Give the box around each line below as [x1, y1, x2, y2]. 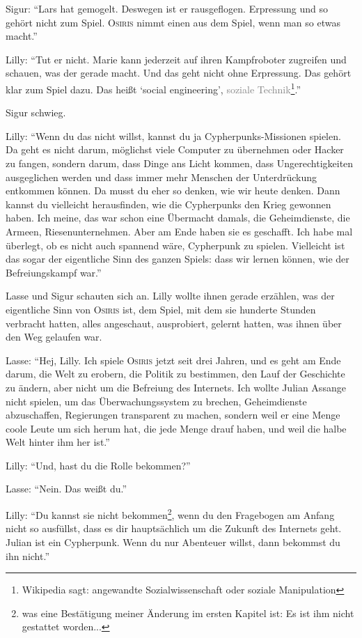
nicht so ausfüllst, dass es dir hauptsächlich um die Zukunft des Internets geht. [6, 521, 342, 536]
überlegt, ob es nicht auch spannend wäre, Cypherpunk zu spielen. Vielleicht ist [6, 238, 345, 252]
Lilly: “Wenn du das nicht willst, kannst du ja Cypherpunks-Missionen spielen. [6, 128, 341, 143]
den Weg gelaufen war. [6, 329, 102, 344]
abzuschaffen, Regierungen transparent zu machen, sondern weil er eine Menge [6, 407, 340, 422]
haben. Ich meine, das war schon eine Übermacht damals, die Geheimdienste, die [6, 210, 350, 225]
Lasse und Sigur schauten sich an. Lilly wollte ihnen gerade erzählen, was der [6, 288, 335, 303]
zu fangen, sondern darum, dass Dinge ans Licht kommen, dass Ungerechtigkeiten [6, 156, 354, 170]
